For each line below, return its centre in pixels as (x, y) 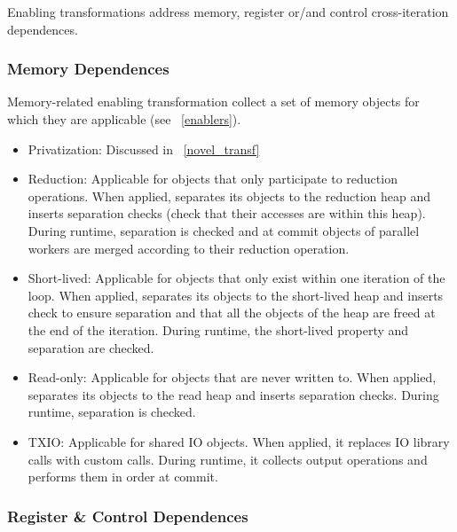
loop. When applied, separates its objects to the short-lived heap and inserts (236, 295)
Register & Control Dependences (128, 516)
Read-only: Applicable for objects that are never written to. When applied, (232, 377)
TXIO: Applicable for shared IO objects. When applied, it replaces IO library (239, 441)
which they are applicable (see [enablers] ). (124, 119)
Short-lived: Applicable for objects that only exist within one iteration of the (236, 278)
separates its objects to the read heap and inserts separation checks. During (233, 394)
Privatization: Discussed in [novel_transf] (144, 149)
